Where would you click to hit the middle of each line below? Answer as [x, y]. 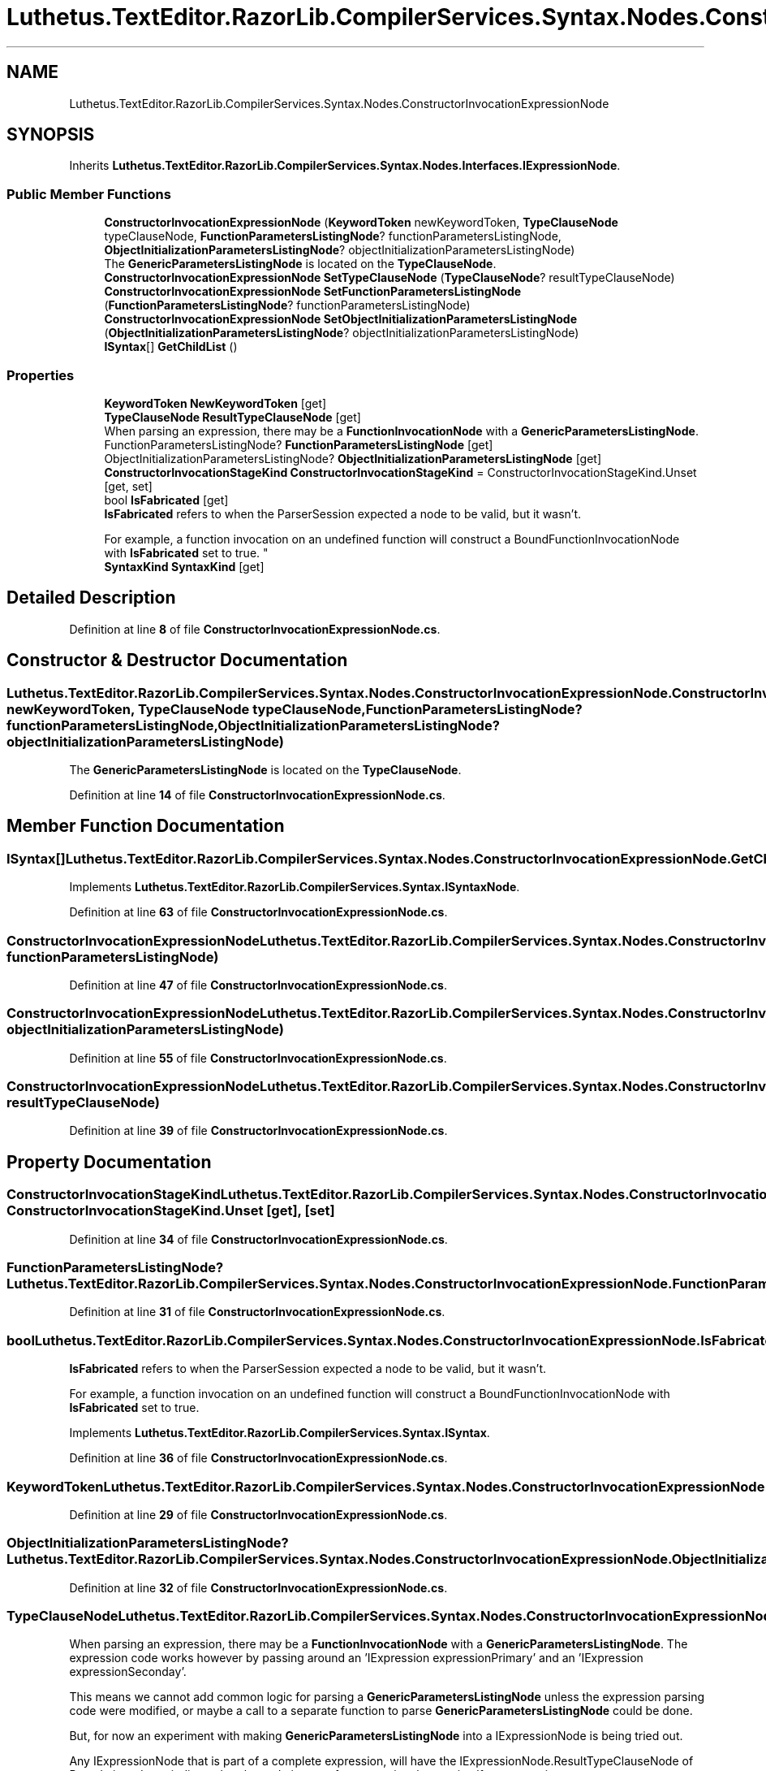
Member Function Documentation [146, 826]
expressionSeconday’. [128, 1672]
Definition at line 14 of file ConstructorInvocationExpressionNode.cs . [257, 795]
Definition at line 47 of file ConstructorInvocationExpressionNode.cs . [258, 985]
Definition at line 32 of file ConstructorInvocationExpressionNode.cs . [258, 1587]
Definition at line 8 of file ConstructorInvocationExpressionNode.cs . [255, 629]
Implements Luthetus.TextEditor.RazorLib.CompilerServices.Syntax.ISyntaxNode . [295, 887]
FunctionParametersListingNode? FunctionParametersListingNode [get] [299, 444]
